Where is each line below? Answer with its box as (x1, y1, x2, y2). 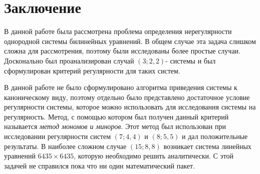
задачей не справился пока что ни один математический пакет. (4, 160, 195, 170)
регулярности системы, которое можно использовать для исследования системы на (4, 101, 256, 112)
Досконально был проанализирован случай (4, 55, 134, 65)
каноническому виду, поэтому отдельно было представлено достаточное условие (4, 91, 250, 102)
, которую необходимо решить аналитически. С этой (74, 150, 233, 161)
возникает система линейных (163, 140, 251, 151)
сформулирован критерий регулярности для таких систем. (4, 65, 180, 75)
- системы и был (165, 55, 216, 65)
